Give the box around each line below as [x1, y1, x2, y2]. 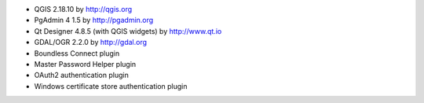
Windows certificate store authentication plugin [34, 81, 188, 90]
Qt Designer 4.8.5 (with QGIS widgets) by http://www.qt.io [34, 26, 222, 35]
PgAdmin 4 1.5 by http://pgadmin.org [34, 16, 154, 25]
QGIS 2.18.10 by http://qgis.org [34, 5, 133, 13]
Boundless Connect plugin [34, 48, 120, 58]
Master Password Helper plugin [34, 59, 137, 68]
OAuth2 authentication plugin [34, 71, 129, 80]
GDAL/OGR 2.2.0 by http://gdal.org [34, 38, 148, 47]
